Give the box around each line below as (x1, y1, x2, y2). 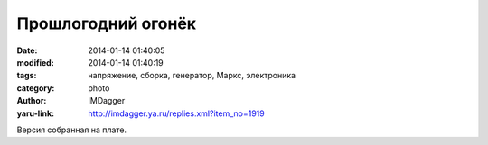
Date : (16, 45, 38, 56)
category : (16, 82, 55, 94)
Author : (16, 95, 47, 106)
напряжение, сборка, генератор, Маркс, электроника (88, 70, 296, 81)
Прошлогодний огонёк (16, 14, 197, 33)
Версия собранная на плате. (16, 124, 127, 135)
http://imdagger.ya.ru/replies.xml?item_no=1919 (88, 108, 266, 119)
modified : (16, 57, 54, 68)
